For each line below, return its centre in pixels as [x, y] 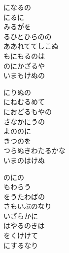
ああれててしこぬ [31, 46]
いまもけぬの [24, 75]
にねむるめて [24, 102]
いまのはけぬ [24, 160]
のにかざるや [24, 65]
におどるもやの [28, 111]
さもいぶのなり [28, 206]
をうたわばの [24, 196]
